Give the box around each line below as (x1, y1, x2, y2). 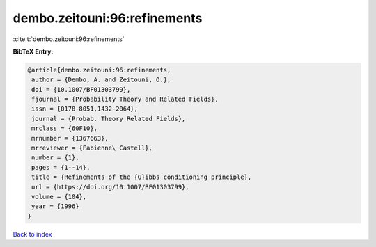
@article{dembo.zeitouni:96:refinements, (27, 66, 171, 74)
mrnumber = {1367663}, (31, 134, 109, 142)
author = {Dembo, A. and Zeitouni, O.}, (31, 76, 171, 83)
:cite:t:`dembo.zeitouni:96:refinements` (13, 35, 125, 43)
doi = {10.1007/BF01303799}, (31, 86, 131, 93)
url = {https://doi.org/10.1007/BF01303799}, (31, 183, 189, 191)
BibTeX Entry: (13, 47, 54, 56)
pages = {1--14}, (31, 164, 91, 171)
